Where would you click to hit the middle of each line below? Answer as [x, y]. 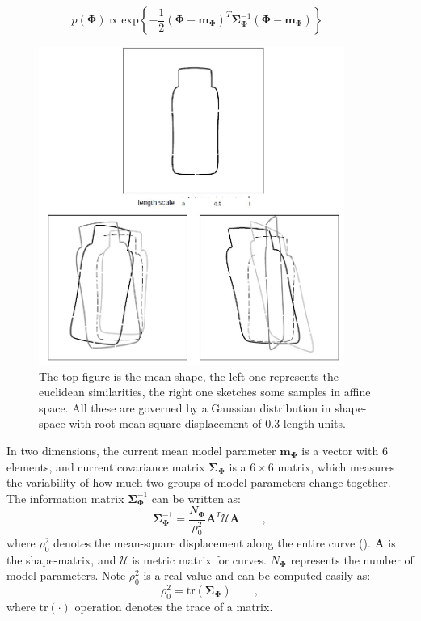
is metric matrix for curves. [199, 559]
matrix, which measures [336, 466]
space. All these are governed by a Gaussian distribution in [185, 407]
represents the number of [352, 559]
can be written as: [196, 498]
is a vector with [340, 450]
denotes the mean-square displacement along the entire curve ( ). [212, 542]
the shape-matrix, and [61, 559]
